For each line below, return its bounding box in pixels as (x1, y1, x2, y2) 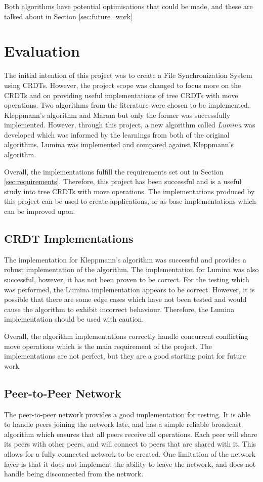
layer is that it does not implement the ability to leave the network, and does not (4, 458, 256, 469)
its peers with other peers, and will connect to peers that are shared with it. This (4, 439, 256, 449)
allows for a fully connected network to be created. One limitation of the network (4, 448, 256, 459)
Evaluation (4, 40, 80, 61)
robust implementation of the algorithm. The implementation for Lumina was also (4, 264, 259, 275)
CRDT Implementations (4, 231, 134, 246)
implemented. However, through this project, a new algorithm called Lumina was (4, 119, 255, 130)
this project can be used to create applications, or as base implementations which (4, 196, 256, 206)
